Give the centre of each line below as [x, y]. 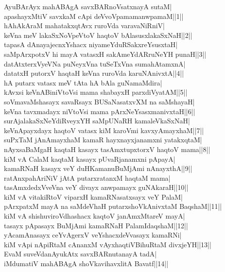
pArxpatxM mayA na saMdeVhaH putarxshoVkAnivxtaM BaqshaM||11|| [113, 206]
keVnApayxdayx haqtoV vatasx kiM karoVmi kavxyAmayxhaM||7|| [104, 130]
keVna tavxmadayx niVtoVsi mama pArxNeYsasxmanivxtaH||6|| [100, 111]
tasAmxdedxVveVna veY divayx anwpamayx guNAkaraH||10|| [96, 187]
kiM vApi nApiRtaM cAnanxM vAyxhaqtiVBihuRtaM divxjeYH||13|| [108, 244]
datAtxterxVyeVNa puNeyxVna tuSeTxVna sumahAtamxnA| [95, 63]
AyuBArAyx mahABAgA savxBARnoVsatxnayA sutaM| [88, 6]
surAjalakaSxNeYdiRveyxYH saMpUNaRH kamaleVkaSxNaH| [97, 121]
